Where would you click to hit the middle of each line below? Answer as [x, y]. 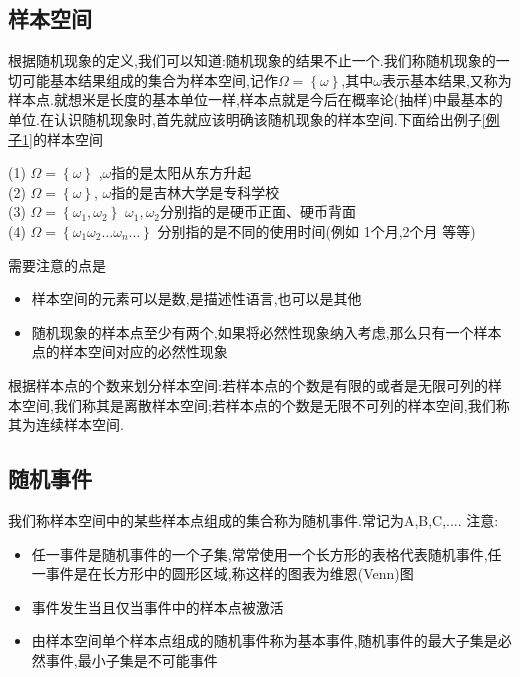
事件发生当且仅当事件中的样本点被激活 [157, 606]
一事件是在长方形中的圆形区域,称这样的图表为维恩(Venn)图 [222, 573]
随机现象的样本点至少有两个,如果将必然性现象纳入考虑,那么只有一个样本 [266, 331]
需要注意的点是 [57, 264]
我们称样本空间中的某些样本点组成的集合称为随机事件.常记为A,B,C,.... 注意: [253, 519]
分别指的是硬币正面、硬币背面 [258, 211]
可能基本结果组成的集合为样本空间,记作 [149, 79]
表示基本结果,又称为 [446, 79]
